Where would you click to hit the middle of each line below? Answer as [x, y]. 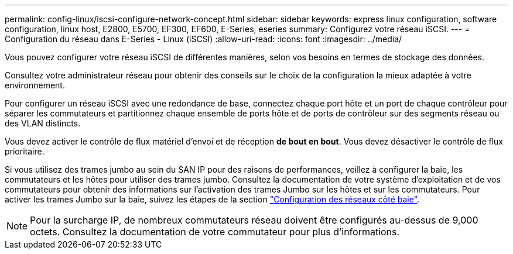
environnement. [35, 85]
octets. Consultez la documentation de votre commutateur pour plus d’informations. [215, 232]
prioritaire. [25, 151]
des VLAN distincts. [43, 123]
